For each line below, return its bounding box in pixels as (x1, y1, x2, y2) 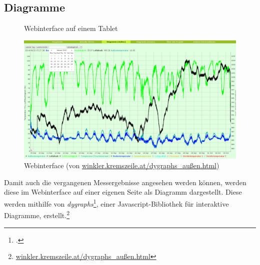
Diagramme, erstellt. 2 (4, 209, 70, 220)
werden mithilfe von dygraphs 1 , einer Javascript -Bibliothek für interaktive (4, 197, 229, 209)
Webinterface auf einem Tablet (24, 23, 118, 33)
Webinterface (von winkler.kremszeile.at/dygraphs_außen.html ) (24, 160, 219, 171)
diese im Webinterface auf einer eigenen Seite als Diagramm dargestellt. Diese (4, 187, 242, 197)
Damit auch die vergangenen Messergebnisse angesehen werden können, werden (4, 177, 246, 187)
